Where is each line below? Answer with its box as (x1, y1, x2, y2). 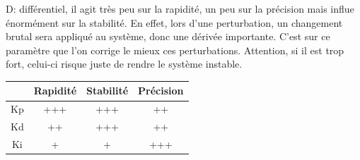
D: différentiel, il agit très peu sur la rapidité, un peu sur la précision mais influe (6, 1, 354, 16)
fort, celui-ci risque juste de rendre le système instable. (6, 56, 243, 71)
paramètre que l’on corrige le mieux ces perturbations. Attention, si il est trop (6, 42, 344, 57)
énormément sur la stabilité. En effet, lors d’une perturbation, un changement (6, 15, 343, 30)
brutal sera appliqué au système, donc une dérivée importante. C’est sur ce (6, 29, 330, 44)
